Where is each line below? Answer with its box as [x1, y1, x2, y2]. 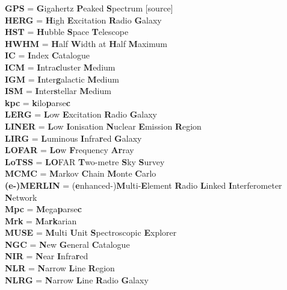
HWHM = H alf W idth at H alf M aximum [5, 37, 167, 49]
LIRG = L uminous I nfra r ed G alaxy [5, 131, 142, 144]
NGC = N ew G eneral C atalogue [5, 238, 130, 250]
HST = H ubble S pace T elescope [5, 25, 129, 38]
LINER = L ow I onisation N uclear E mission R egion [5, 119, 202, 132]
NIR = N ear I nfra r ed [5, 250, 88, 262]
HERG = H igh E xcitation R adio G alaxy [5, 13, 162, 26]
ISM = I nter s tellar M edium [5, 84, 111, 97]
